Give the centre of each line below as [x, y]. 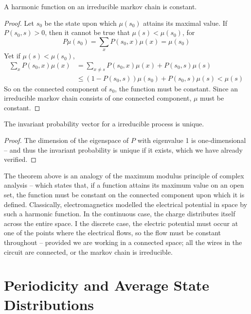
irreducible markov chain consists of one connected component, [98, 98]
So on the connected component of [55, 88]
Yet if [12, 56]
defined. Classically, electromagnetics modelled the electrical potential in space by [126, 204]
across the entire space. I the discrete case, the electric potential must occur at [121, 223]
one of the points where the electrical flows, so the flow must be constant [113, 233]
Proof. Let [19, 23]
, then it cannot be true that [87, 32]
